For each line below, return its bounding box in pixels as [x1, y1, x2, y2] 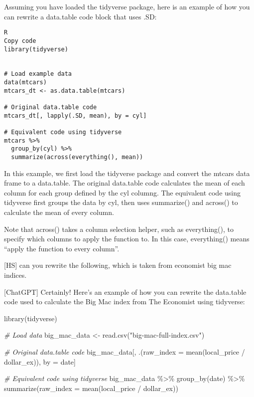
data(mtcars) [4, 79, 47, 86]
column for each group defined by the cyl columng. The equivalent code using [4, 187, 241, 198]
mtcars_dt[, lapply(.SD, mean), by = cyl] [4, 112, 147, 119]
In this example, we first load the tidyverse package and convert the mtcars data [4, 168, 250, 178]
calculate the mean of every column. [4, 207, 114, 217]
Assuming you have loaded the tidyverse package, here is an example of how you [4, 1, 250, 11]
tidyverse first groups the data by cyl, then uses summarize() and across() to [4, 197, 238, 207]
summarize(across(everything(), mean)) [11, 154, 143, 161]
